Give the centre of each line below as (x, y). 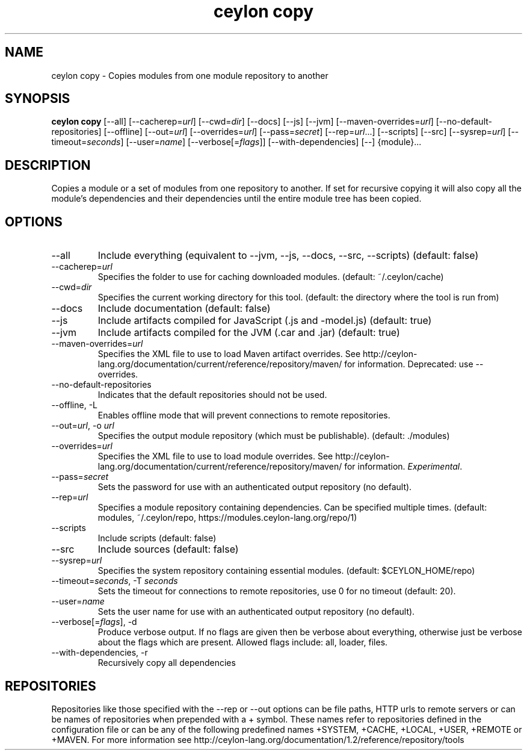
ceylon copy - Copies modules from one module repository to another (190, 75)
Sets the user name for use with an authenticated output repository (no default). (256, 612)
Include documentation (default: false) (184, 309)
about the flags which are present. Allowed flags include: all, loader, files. (243, 642)
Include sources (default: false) (168, 549)
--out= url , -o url (83, 426)
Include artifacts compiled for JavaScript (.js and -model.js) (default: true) (265, 321)
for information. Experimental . (403, 467)
